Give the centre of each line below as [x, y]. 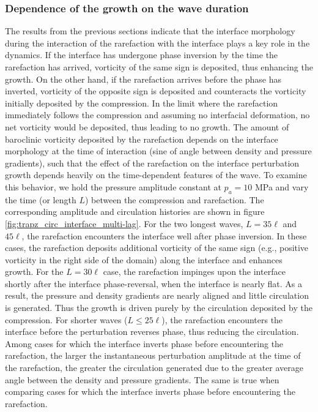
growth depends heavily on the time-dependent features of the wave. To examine [156, 175]
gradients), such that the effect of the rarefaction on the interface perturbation [152, 163]
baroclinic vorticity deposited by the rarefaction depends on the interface [142, 139]
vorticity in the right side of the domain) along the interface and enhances [144, 259]
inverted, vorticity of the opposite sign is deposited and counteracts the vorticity [156, 91]
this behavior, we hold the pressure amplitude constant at [113, 186]
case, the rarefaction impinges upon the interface [194, 272]
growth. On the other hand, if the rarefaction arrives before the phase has [143, 79]
